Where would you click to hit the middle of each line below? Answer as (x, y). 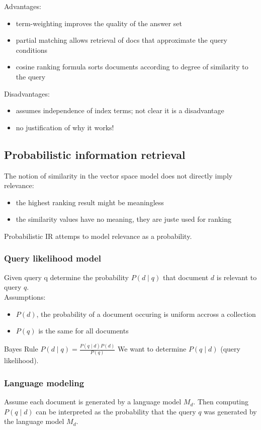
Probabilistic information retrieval (95, 154)
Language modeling (44, 382)
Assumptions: (25, 296)
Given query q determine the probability (66, 277)
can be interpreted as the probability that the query (116, 411)
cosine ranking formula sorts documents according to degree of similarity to (132, 67)
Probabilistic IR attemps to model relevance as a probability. (98, 236)
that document (186, 277)
